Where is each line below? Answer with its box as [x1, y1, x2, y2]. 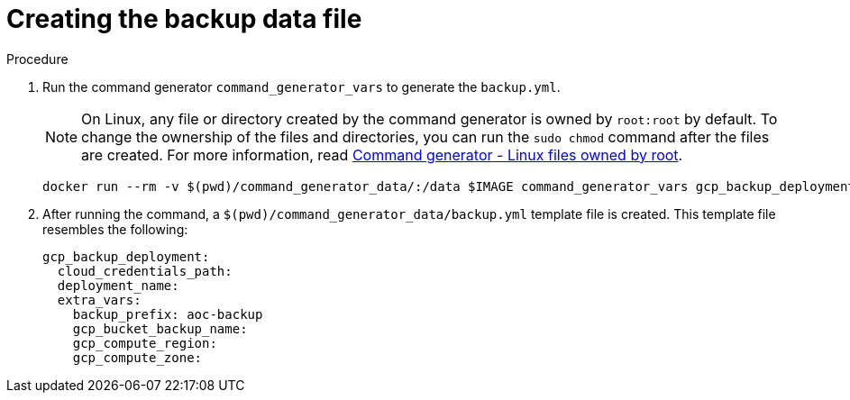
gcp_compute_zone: [72, 350, 203, 365]
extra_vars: [57, 292, 142, 307]
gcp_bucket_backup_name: [72, 321, 248, 336]
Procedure [6, 50, 69, 67]
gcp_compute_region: [72, 335, 217, 350]
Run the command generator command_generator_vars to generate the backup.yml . [42, 78, 561, 95]
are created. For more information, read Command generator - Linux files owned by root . [81, 145, 683, 164]
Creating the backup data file [6, 4, 362, 34]
